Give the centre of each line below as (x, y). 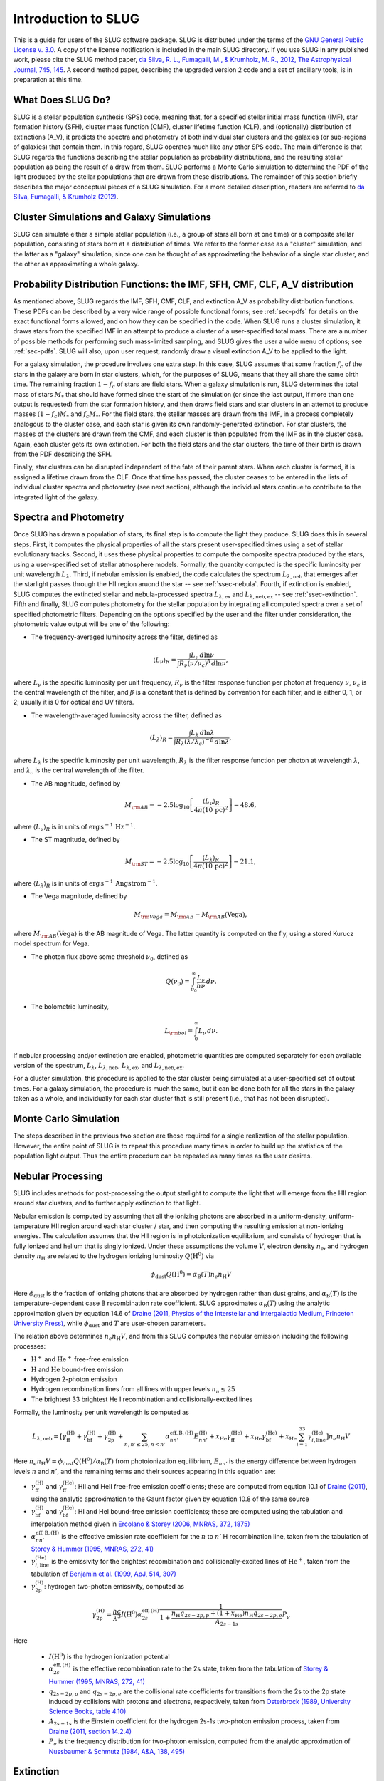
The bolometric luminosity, (70, 1006)
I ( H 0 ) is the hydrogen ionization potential (109, 1656)
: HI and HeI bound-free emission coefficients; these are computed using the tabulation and (208, 1511)
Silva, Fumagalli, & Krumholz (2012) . (66, 197)
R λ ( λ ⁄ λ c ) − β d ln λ (203, 742)
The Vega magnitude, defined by (79, 896)
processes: (30, 1346)
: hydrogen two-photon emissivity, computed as (114, 1586)
